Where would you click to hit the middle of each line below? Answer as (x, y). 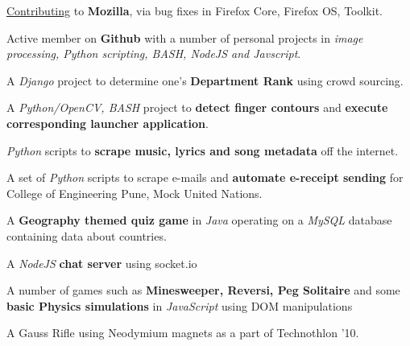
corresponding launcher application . (108, 123)
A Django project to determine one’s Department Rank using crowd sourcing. (205, 80)
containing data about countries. (87, 235)
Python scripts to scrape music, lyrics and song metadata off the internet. (203, 150)
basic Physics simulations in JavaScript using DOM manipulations (180, 305)
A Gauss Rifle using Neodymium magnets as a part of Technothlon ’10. (183, 333)
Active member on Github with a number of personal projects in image (185, 37)
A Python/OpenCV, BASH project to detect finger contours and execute (197, 107)
